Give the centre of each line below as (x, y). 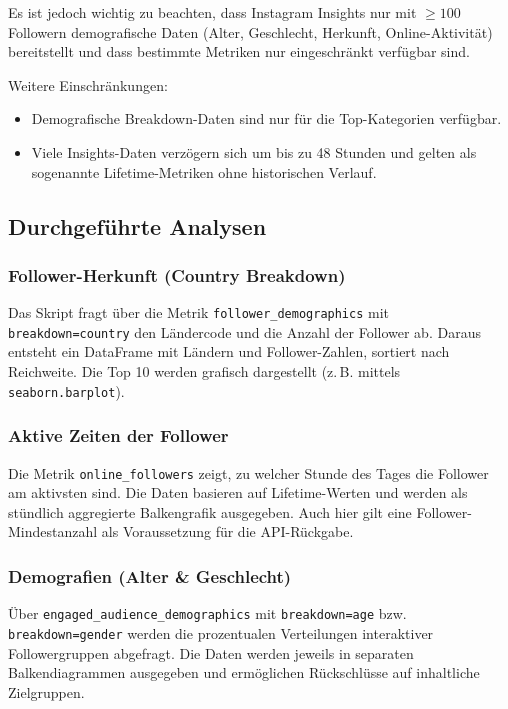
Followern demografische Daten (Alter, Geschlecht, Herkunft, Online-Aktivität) (250, 31)
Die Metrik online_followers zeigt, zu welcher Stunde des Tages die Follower (248, 472)
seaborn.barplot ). (66, 390)
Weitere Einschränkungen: (88, 84)
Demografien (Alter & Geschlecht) (150, 575)
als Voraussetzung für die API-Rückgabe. (227, 531)
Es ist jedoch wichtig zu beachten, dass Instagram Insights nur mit (212, 12)
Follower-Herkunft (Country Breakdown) (177, 274)
